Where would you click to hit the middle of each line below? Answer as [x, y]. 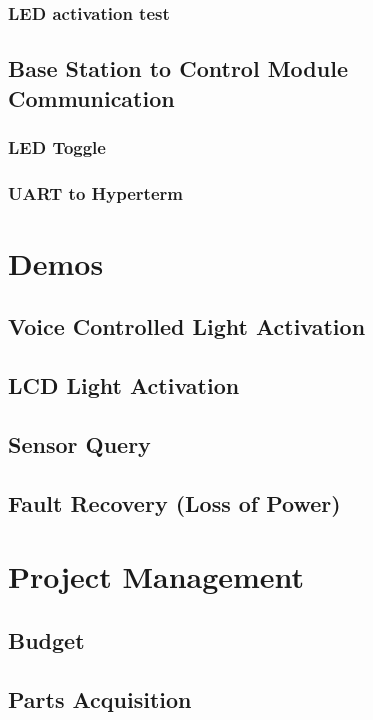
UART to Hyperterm [95, 192]
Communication [91, 97]
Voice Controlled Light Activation [187, 326]
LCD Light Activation [124, 385]
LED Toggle [57, 146]
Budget [46, 639]
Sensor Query [79, 444]
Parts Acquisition [100, 698]
